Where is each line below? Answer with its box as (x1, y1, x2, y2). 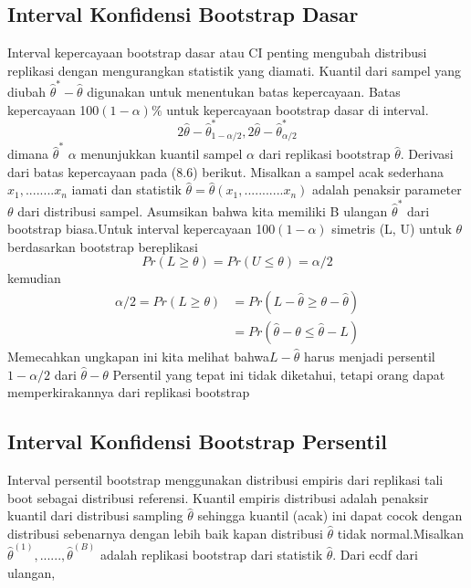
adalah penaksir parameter (312, 180, 462, 199)
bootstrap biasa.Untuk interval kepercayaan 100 (7, 219, 276, 238)
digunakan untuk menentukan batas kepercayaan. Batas (87, 82, 401, 101)
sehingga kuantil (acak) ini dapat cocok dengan (197, 506, 463, 525)
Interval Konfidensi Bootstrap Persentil (7, 427, 387, 456)
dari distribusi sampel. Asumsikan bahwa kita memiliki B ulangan (17, 201, 388, 220)
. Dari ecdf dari (332, 545, 418, 564)
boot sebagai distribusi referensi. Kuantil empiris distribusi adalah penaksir (7, 488, 429, 507)
